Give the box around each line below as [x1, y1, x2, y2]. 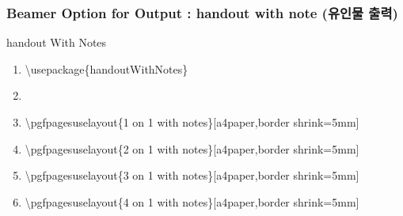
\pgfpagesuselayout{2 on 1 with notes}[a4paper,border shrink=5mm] [25, 140, 359, 157]
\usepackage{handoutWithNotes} [25, 60, 188, 77]
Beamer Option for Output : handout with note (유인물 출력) [6, 2, 398, 22]
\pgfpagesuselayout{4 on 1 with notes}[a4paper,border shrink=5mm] [25, 193, 359, 210]
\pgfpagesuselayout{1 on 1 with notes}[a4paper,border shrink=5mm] [25, 114, 359, 130]
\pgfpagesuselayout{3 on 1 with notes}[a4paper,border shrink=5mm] [25, 167, 359, 184]
